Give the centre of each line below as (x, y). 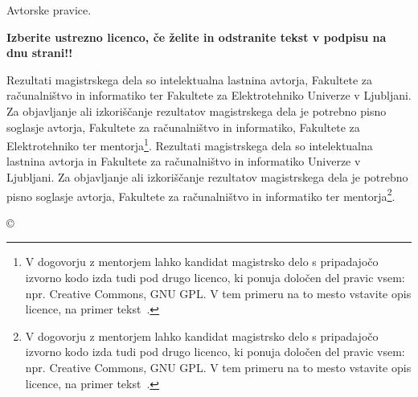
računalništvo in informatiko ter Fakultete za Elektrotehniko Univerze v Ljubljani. (209, 95)
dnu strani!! (40, 53)
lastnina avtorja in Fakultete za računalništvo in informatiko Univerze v (184, 161)
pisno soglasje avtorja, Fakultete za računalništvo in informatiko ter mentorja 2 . (201, 194)
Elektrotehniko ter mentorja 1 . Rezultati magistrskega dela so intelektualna (190, 144)
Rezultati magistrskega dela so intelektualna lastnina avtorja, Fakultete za (189, 79)
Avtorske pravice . (49, 10)
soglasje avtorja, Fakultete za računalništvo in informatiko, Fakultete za (183, 127)
